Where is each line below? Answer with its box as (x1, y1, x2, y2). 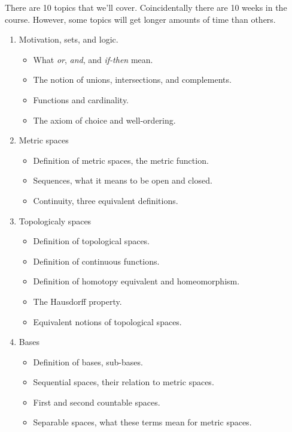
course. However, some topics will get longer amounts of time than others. (5, 13, 276, 25)
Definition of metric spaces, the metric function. (33, 154, 209, 166)
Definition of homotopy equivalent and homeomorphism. (33, 275, 240, 287)
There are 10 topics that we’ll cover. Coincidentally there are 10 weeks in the (5, 1, 287, 13)
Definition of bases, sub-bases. (33, 355, 143, 368)
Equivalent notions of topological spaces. (33, 315, 182, 328)
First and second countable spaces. (33, 395, 160, 408)
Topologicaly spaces (19, 214, 92, 227)
